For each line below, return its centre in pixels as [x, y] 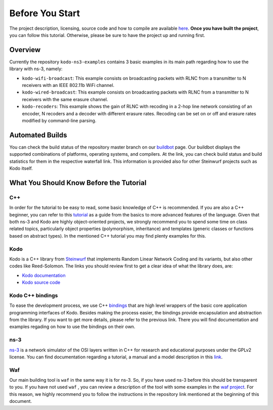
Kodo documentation [44, 275]
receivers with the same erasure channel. [65, 99]
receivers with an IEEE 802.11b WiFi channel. [68, 85]
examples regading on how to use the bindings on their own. [72, 327]
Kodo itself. [21, 168]
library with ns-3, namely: [36, 69]
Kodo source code [41, 283]
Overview [25, 50]
